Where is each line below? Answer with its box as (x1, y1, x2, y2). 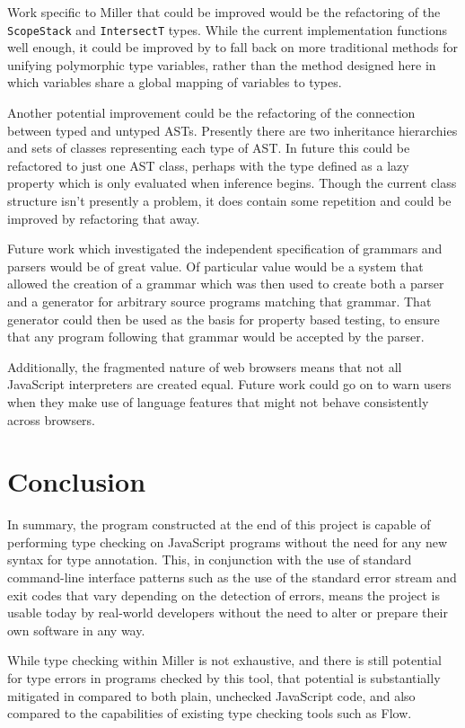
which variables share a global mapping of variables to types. (7, 73, 342, 92)
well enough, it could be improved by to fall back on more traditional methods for (7, 38, 458, 57)
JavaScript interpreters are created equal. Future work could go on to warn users (7, 375, 452, 394)
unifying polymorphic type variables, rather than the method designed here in (7, 55, 436, 74)
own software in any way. (7, 620, 145, 639)
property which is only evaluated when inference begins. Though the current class (7, 173, 457, 192)
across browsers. (7, 410, 96, 429)
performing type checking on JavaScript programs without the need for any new (7, 532, 448, 551)
